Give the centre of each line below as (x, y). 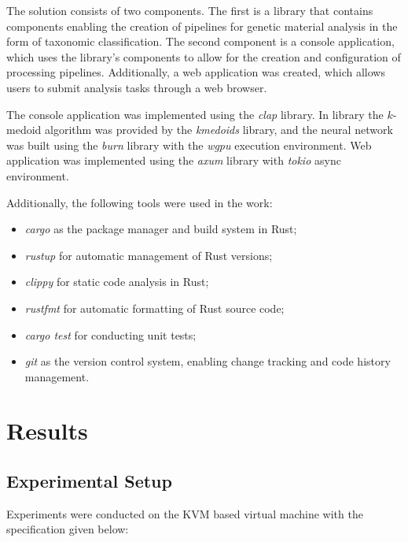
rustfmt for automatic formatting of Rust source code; (154, 308)
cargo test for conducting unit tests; (110, 334)
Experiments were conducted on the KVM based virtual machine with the (185, 513)
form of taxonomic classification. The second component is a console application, (200, 41)
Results (47, 431)
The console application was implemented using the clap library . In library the (195, 114)
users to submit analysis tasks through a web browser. (137, 87)
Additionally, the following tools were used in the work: (140, 202)
